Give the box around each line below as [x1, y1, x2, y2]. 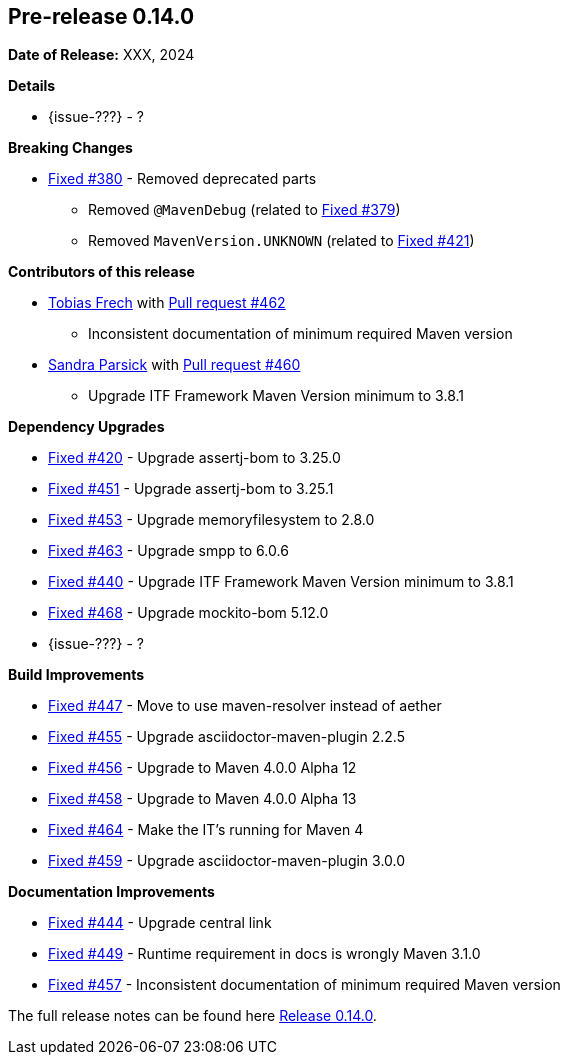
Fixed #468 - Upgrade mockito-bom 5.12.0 [48, 604, 329, 622]
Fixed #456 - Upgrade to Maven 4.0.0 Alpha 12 [48, 759, 357, 777]
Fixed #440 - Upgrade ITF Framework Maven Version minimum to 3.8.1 [48, 573, 514, 591]
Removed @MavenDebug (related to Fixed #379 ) [88, 201, 401, 219]
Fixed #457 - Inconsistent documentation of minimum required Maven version [48, 976, 561, 994]
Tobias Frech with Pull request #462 [48, 294, 286, 312]
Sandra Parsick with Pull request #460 [48, 356, 301, 374]
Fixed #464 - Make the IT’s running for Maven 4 [48, 821, 364, 839]
